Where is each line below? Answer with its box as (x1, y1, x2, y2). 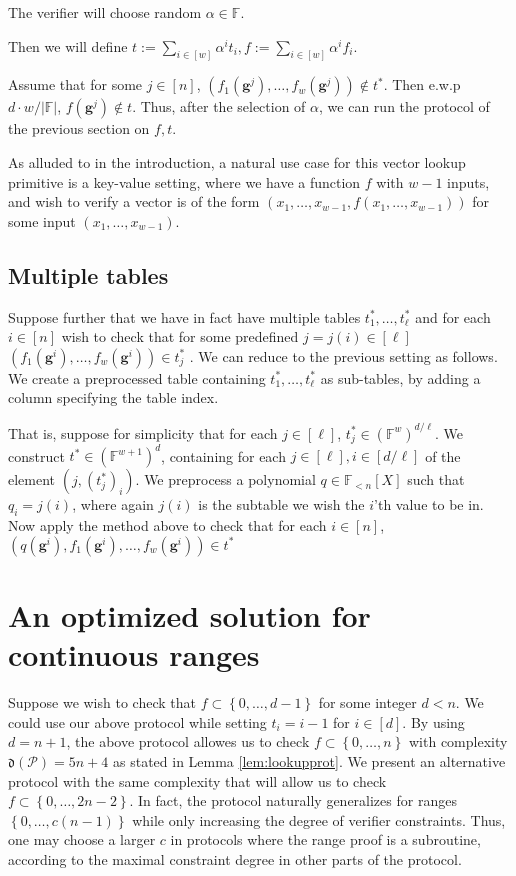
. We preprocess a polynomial (135, 469, 316, 490)
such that (407, 469, 465, 490)
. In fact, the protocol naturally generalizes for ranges (129, 790, 457, 811)
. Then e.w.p (383, 74, 461, 95)
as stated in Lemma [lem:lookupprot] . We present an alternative (112, 750, 506, 771)
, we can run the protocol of (319, 96, 490, 117)
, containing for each (161, 445, 286, 466)
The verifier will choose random (8, 2, 202, 22)
